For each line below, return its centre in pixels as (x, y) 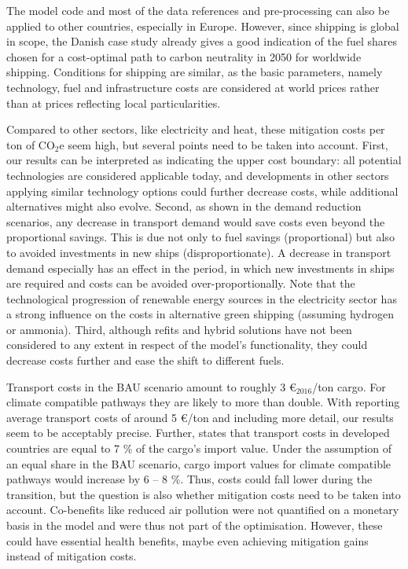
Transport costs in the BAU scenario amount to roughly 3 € (151, 386)
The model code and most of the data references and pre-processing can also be (198, 10)
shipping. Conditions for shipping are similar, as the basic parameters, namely (195, 72)
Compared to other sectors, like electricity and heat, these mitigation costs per (196, 129)
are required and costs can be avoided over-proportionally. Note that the (181, 283)
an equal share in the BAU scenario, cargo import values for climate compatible (199, 463)
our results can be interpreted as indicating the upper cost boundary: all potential (204, 160)
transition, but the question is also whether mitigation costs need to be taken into (204, 494)
